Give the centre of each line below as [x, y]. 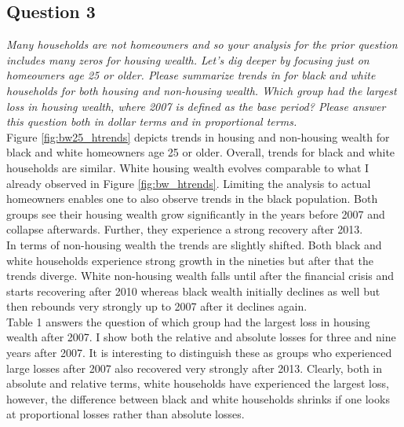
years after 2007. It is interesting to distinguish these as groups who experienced [199, 353]
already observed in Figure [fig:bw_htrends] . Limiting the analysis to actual [189, 183]
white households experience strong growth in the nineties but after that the [190, 260]
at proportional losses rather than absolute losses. [126, 414]
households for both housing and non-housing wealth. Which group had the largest [202, 90]
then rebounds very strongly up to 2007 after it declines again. [157, 306]
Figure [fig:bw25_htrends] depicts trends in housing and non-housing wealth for [198, 136]
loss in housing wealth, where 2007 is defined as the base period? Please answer [196, 106]
